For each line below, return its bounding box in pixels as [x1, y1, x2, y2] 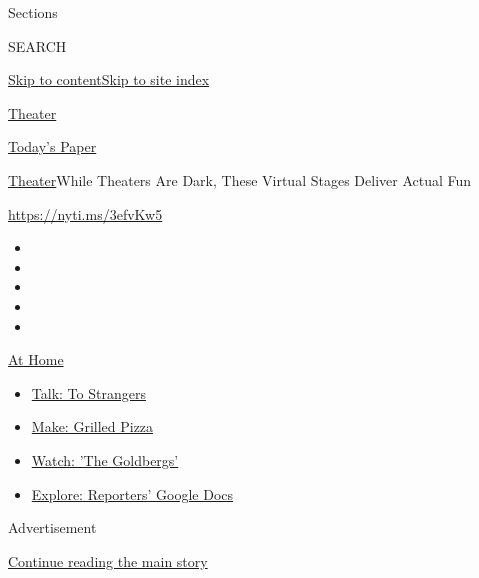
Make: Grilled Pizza [31, 416, 154, 437]
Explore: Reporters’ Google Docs [31, 483, 234, 504]
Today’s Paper [8, 136, 97, 157]
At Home [8, 349, 64, 370]
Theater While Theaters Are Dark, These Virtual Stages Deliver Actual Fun [8, 169, 472, 190]
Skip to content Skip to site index [8, 69, 210, 90]
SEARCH [8, 35, 67, 56]
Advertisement [8, 517, 97, 538]
